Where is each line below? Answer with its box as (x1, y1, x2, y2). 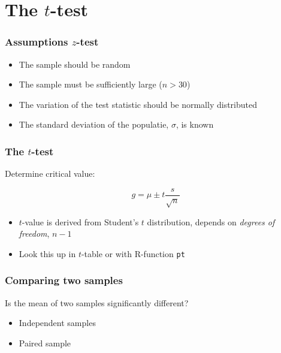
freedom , (19, 227, 50, 240)
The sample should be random (19, 58, 131, 70)
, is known (176, 118, 214, 131)
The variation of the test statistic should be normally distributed (19, 98, 257, 110)
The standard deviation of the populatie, (19, 118, 169, 131)
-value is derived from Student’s (22, 215, 139, 228)
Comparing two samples (5, 273, 123, 288)
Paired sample (19, 336, 71, 349)
